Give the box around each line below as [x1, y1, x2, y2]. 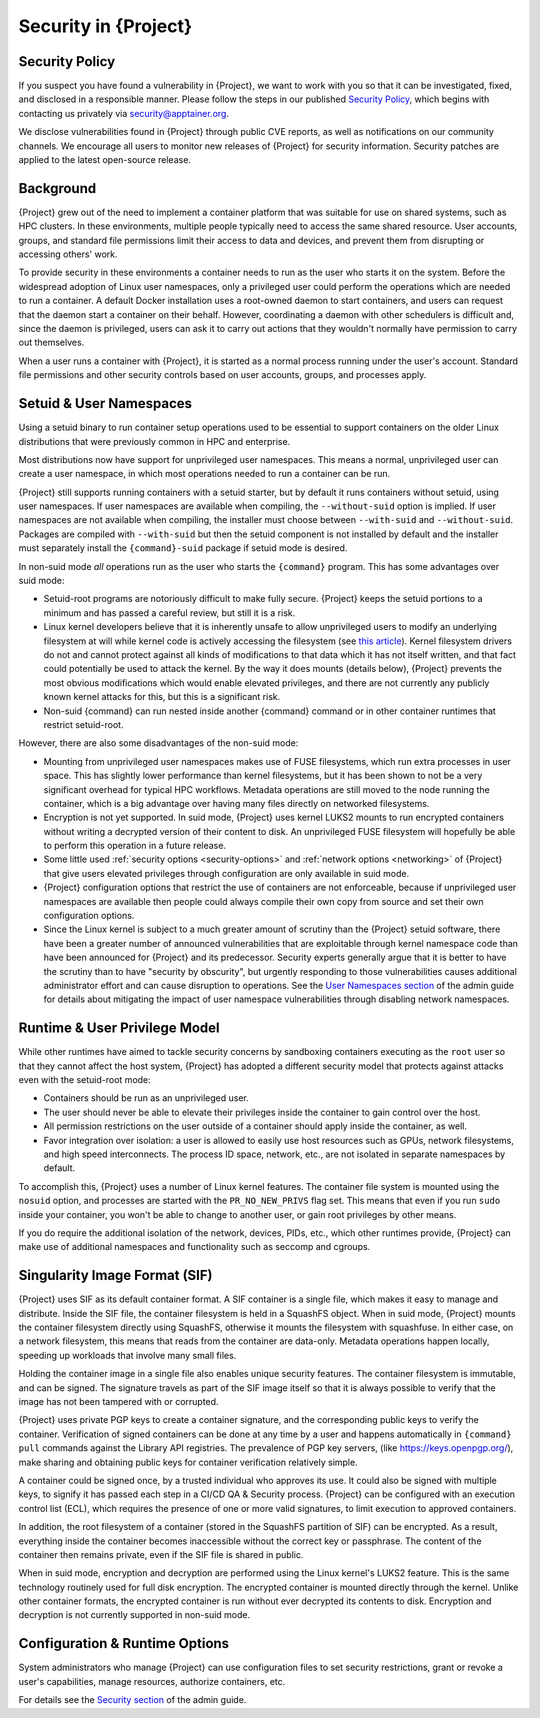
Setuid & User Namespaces [18, 395, 193, 412]
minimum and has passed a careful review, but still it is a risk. [43, 606, 296, 619]
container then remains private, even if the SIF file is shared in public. [18, 1548, 304, 1560]
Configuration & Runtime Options [18, 1635, 230, 1652]
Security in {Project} [18, 15, 193, 37]
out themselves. [18, 336, 85, 349]
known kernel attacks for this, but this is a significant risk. [43, 691, 281, 703]
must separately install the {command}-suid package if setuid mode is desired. [18, 542, 348, 554]
